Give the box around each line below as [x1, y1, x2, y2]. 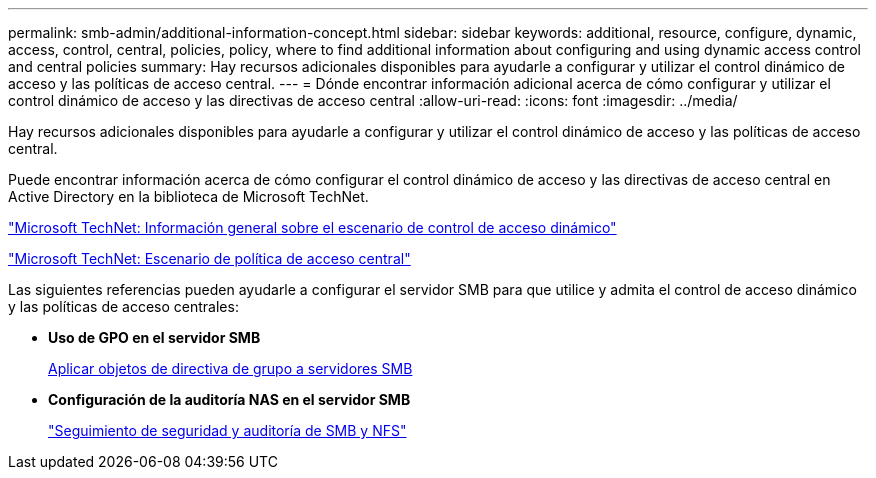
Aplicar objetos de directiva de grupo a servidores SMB [48, 360, 413, 377]
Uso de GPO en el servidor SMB [48, 329, 261, 346]
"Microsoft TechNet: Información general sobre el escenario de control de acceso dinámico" [8, 219, 617, 236]
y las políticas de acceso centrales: [8, 298, 239, 315]
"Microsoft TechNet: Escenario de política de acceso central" [8, 250, 411, 267]
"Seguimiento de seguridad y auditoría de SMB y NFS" [48, 422, 407, 439]
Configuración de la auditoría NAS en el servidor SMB [48, 391, 411, 408]
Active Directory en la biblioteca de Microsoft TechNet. [8, 188, 369, 205]
